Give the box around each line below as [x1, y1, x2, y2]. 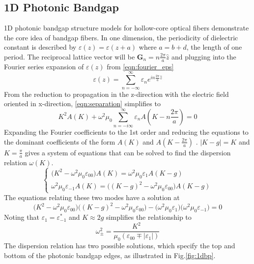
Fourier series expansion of [4, 61, 84, 71]
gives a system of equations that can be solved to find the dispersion [25, 147, 231, 157]
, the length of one [186, 42, 242, 52]
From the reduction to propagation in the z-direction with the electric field [4, 88, 229, 99]
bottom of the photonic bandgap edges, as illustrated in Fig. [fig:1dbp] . [4, 250, 216, 260]
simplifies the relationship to [106, 212, 192, 222]
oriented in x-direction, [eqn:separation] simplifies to [4, 98, 161, 109]
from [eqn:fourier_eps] [107, 61, 174, 71]
